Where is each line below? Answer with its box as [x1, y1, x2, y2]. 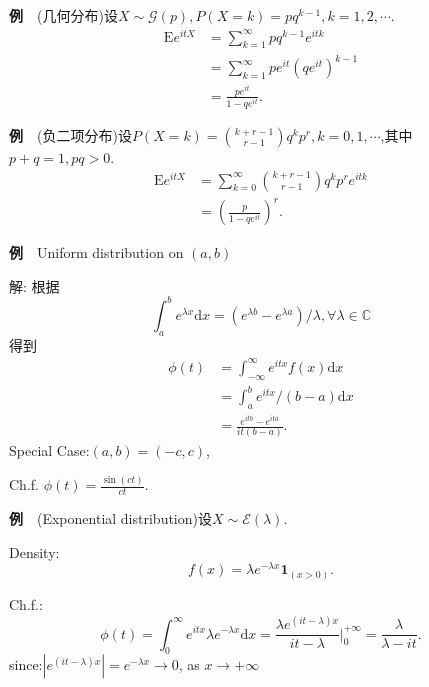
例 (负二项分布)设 [9, 125, 132, 146]
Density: [9, 541, 60, 562]
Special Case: [9, 440, 90, 461]
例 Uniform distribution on [9, 242, 184, 263]
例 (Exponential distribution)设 [9, 508, 212, 529]
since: [9, 654, 43, 675]
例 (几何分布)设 [9, 5, 118, 25]
